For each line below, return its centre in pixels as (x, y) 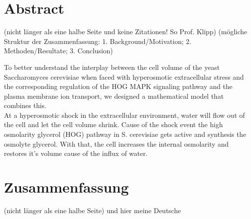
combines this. (25, 105)
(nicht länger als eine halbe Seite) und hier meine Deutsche (92, 210)
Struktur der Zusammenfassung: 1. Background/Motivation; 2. (98, 41)
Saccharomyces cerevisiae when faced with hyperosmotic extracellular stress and (124, 77)
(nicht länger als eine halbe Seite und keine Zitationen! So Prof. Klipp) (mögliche (125, 32)
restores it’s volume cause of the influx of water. (76, 153)
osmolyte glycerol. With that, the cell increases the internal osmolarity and (116, 143)
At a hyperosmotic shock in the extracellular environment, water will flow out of (125, 115)
